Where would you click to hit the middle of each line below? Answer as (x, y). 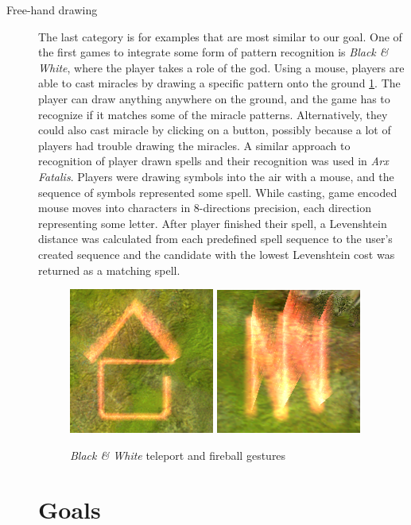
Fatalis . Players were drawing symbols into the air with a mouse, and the (216, 176)
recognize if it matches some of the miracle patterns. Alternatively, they (213, 114)
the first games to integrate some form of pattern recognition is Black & (213, 52)
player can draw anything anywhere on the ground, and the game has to (214, 98)
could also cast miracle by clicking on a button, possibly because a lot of (215, 130)
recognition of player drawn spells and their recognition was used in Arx (213, 161)
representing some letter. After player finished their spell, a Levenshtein (213, 223)
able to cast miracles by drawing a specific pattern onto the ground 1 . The (219, 83)
